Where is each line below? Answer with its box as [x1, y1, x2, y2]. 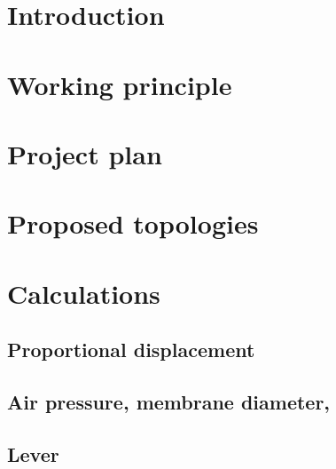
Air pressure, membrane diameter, [7, 388, 331, 416]
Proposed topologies [7, 205, 259, 242]
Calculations [7, 274, 160, 311]
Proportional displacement [7, 336, 255, 363]
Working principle [7, 66, 232, 102]
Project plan [7, 135, 162, 171]
